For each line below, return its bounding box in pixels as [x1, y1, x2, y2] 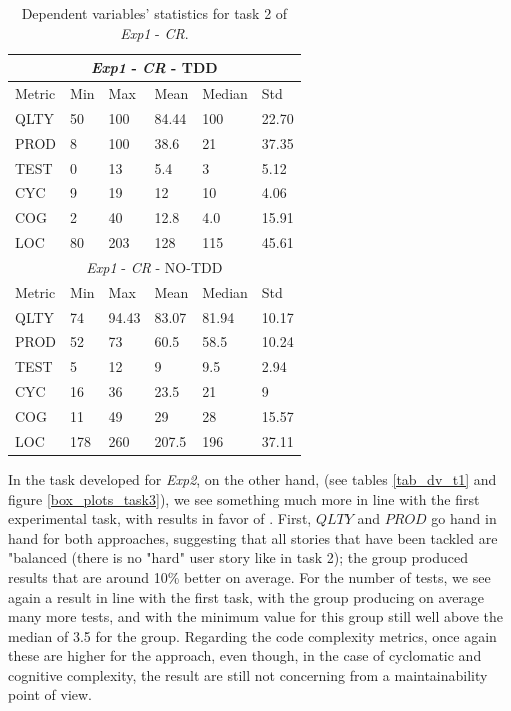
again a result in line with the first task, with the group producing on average [8, 586, 485, 607]
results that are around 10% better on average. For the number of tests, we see [8, 566, 491, 587]
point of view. [8, 684, 93, 705]
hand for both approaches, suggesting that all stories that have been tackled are [8, 527, 498, 548]
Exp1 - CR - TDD [91, 57, 218, 78]
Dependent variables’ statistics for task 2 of [21, 3, 288, 23]
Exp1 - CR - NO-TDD [86, 256, 223, 277]
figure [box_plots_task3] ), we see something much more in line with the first [8, 488, 480, 509]
